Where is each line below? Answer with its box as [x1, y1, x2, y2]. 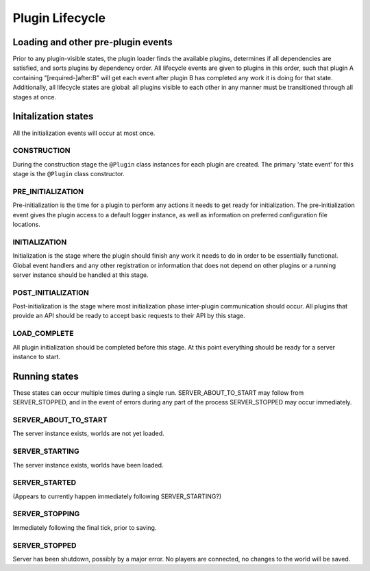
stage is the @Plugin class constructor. [12, 170, 125, 178]
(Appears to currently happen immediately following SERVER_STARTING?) [12, 492, 222, 500]
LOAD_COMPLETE [12, 329, 74, 339]
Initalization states [12, 110, 94, 123]
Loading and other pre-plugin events [12, 36, 173, 48]
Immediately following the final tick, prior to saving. [12, 523, 157, 531]
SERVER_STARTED [12, 478, 77, 487]
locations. [12, 220, 40, 228]
